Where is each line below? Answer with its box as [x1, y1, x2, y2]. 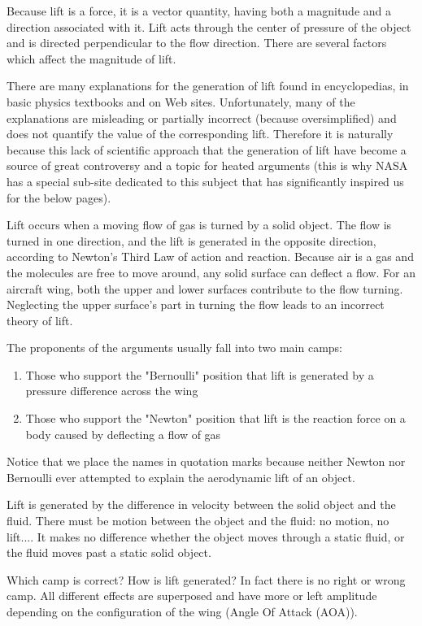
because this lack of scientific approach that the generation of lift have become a [7, 141, 407, 158]
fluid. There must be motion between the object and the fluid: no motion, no [7, 512, 389, 529]
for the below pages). [7, 189, 111, 206]
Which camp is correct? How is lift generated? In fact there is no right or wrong [7, 571, 406, 588]
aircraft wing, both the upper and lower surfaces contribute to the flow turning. [7, 280, 403, 297]
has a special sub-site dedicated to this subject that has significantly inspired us [7, 172, 404, 189]
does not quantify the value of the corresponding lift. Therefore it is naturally [7, 125, 394, 142]
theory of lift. [7, 311, 73, 328]
